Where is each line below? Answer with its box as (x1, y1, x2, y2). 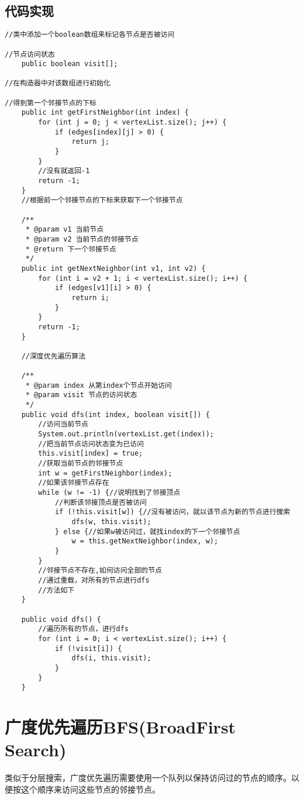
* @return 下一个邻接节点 (25, 244, 116, 253)
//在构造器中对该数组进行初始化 (5, 79, 110, 88)
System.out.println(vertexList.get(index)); (38, 430, 214, 439)
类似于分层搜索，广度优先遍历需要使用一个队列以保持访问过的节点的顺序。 (5, 772, 291, 784)
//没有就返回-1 (38, 167, 90, 175)
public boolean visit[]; (21, 60, 118, 68)
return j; (71, 137, 109, 146)
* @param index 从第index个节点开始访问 (25, 381, 172, 390)
